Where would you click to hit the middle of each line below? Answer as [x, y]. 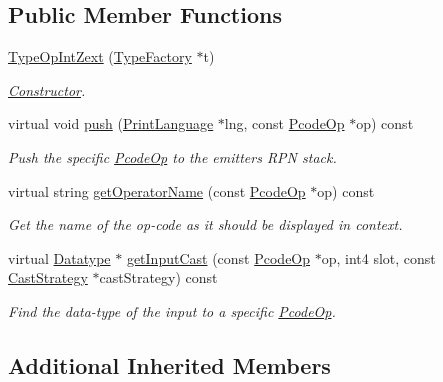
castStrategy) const [158, 277]
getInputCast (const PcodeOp [218, 257]
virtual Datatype [59, 257]
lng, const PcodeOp [284, 123]
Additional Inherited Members [169, 364]
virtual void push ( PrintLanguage [111, 123]
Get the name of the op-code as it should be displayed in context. [205, 224]
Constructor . [47, 89]
